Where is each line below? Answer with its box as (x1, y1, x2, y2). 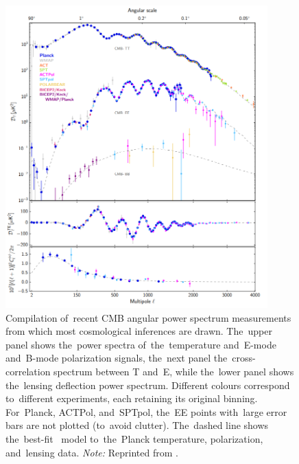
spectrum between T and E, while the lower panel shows (53, 364, 294, 379)
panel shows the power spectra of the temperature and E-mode (5, 337, 276, 351)
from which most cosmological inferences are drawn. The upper (5, 324, 272, 338)
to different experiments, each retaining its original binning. (5, 391, 258, 406)
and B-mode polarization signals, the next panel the (5, 351, 228, 365)
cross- (232, 351, 256, 365)
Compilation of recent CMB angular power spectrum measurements (5, 310, 291, 324)
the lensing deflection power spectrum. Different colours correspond (5, 377, 290, 392)
